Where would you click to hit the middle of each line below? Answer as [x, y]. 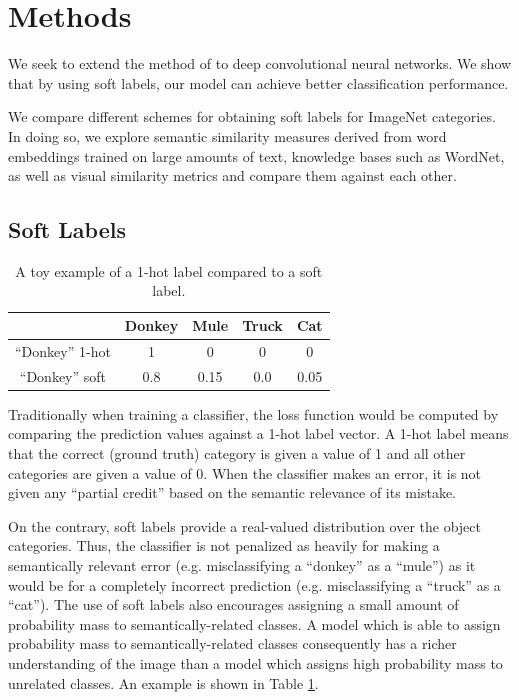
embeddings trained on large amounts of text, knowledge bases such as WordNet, [256, 155]
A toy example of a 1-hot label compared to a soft [169, 270]
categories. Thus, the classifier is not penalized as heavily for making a [224, 545]
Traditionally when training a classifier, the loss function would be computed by [253, 413]
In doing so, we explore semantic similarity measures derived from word [227, 135]
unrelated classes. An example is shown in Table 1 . [163, 682]
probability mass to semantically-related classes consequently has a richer [232, 643]
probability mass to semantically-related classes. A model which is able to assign [254, 623]
